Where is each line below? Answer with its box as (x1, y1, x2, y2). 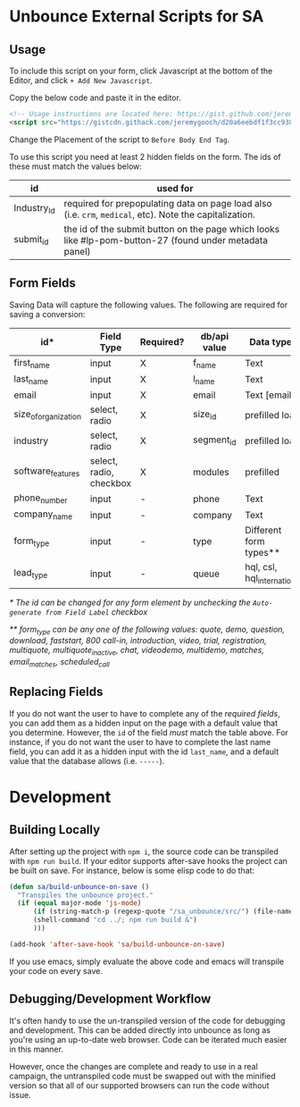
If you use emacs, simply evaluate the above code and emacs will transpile (9, 956, 284, 967)
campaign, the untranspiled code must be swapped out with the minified (9, 1070, 277, 1081)
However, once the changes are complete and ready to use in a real (9, 1061, 259, 1071)
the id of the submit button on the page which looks (63, 222, 279, 235)
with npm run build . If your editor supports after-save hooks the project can (9, 855, 288, 866)
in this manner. (9, 1044, 64, 1054)
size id (193, 408, 217, 422)
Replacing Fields (9, 684, 104, 700)
